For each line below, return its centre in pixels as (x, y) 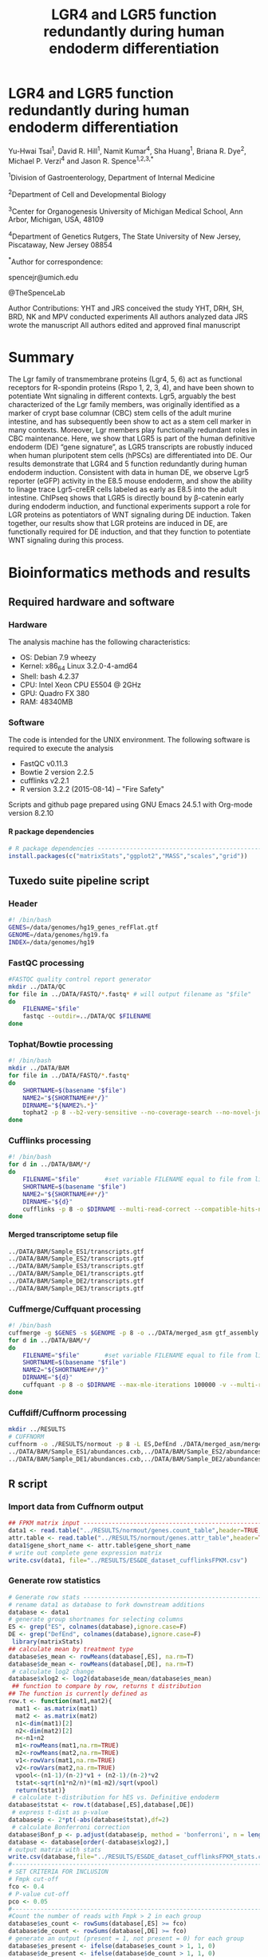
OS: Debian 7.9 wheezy (58, 658)
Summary (41, 357)
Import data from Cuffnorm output (76, 1506)
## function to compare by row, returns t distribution (106, 1686)
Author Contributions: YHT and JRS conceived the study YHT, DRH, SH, (126, 308)
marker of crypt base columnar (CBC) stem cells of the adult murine (120, 413)
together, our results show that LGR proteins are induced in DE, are (118, 524)
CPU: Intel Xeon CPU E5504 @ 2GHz (81, 685)
